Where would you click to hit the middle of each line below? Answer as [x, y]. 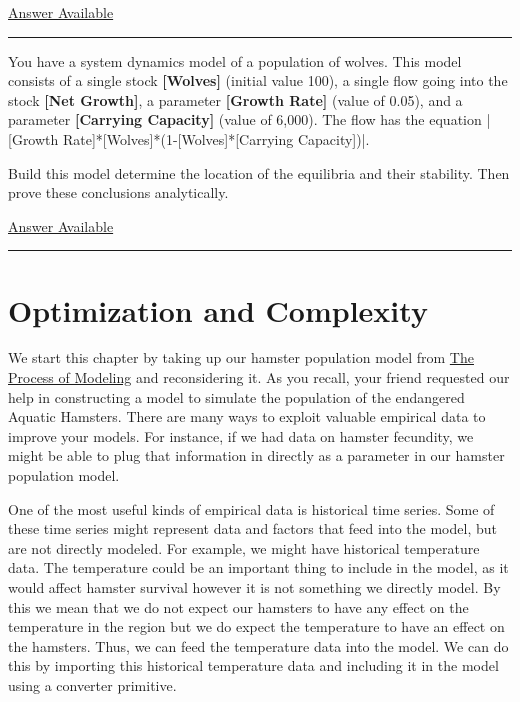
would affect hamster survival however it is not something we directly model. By [254, 587]
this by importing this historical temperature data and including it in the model [253, 665]
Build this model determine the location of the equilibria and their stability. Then [259, 172]
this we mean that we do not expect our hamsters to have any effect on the [238, 606]
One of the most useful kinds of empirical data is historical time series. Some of [251, 508]
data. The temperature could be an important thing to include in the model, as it [258, 567]
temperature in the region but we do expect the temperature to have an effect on [256, 626]
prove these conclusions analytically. [118, 192]
